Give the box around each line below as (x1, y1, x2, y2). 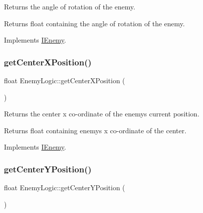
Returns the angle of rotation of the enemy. (4, 1, 136, 11)
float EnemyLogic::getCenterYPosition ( (4, 182, 125, 193)
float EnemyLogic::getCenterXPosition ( (4, 75, 125, 85)
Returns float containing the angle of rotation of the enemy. (4, 18, 185, 28)
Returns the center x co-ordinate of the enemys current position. (4, 108, 200, 119)
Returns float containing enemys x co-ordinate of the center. (4, 125, 187, 135)
